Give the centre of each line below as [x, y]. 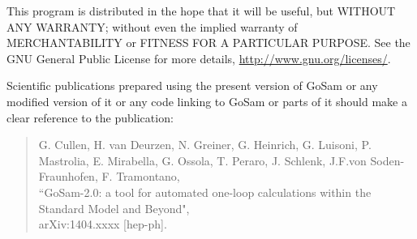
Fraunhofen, [68, 176]
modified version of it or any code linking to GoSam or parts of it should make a [207, 101]
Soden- [387, 160]
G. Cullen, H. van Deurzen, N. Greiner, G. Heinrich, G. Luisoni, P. [205, 145]
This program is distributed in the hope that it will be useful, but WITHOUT [201, 11]
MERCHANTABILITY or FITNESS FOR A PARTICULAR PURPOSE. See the [208, 43]
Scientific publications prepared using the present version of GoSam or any [192, 85]
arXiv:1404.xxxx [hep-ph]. [103, 224]
